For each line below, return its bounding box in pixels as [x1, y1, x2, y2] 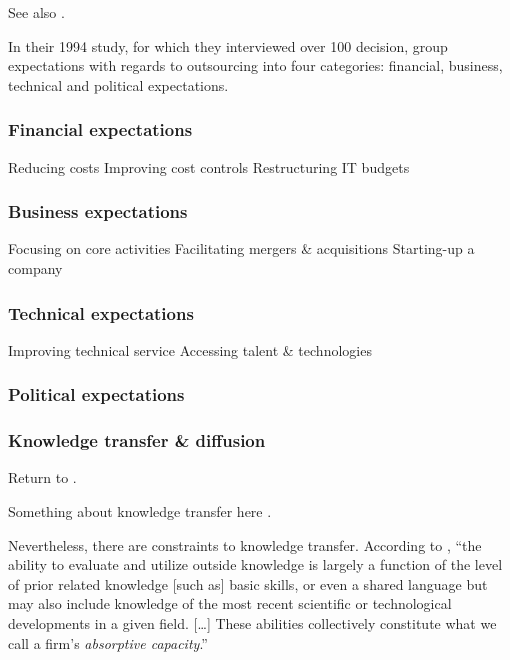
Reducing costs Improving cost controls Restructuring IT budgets [8, 156, 410, 177]
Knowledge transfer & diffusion [8, 428, 266, 453]
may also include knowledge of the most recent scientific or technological [8, 593, 452, 614]
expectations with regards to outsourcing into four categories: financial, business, [8, 55, 503, 76]
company [8, 258, 63, 278]
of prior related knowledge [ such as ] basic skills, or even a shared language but [8, 573, 488, 594]
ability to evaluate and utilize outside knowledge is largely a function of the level [8, 554, 503, 575]
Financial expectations [8, 117, 193, 142]
